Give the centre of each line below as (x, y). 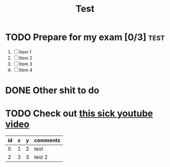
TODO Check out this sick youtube (79, 114)
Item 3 (26, 64)
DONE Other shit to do (52, 90)
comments (47, 141)
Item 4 (26, 70)
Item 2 (26, 58)
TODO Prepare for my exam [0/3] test (85, 37)
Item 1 (25, 52)
